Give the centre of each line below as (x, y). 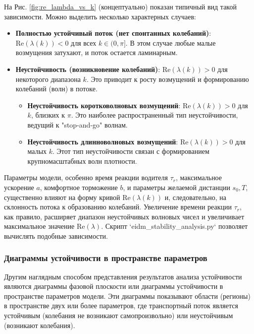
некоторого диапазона (48, 79)
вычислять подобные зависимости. (56, 235)
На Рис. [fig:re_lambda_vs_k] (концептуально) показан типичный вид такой (120, 6)
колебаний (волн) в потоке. (56, 89)
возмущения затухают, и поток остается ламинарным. (97, 52)
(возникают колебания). (40, 325)
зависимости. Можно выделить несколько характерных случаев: (100, 16)
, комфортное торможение (79, 187)
